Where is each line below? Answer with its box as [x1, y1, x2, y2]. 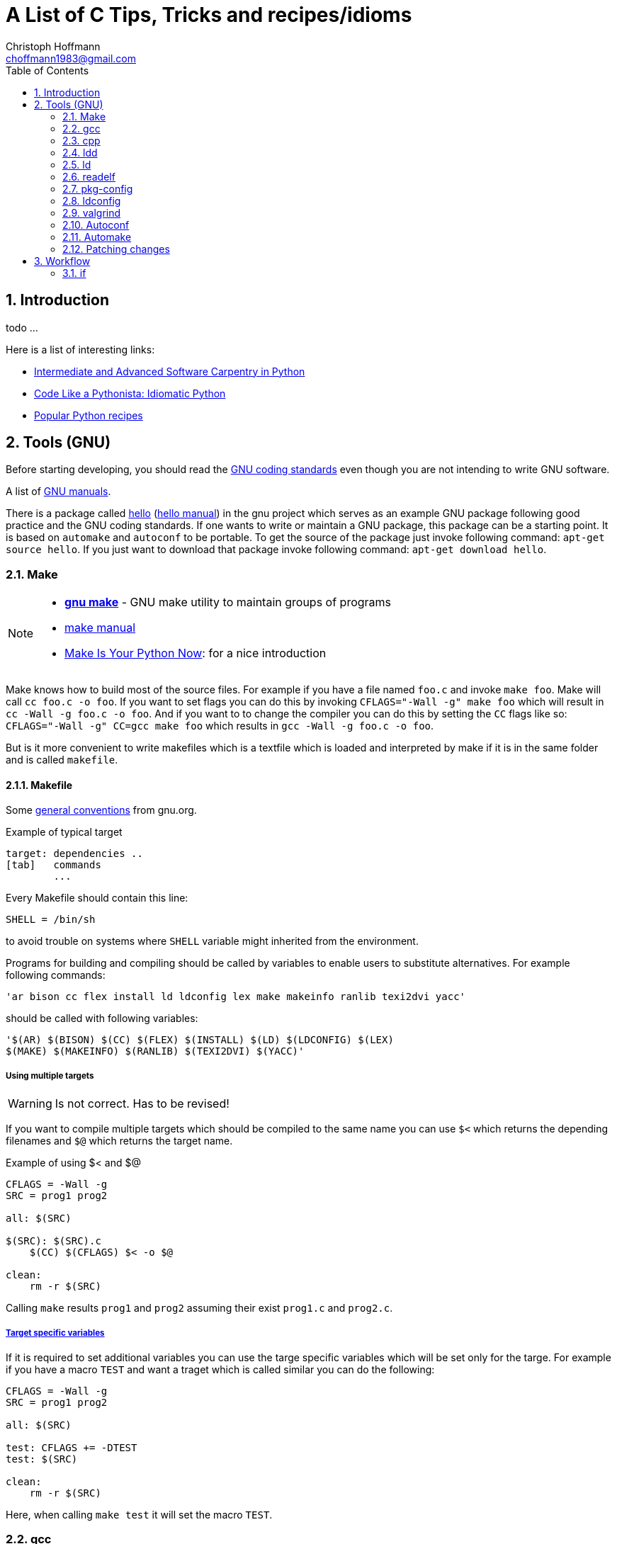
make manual [64, 620, 136, 635]
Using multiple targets [6, 1070, 94, 1081]
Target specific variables [6, 1327, 105, 1338]
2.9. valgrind [62, 206, 121, 219]
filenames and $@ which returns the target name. [6, 1135, 233, 1147]
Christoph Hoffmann [6, 40, 101, 52]
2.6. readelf [62, 170, 115, 183]
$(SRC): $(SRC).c [6, 1235, 101, 1247]
